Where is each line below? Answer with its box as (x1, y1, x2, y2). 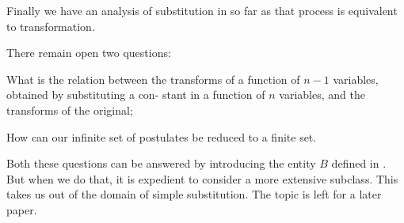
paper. (6, 201, 37, 217)
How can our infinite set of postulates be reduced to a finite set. (6, 128, 317, 145)
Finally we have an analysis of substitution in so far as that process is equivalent (6, 2, 398, 18)
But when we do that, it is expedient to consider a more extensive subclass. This (6, 170, 398, 187)
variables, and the (279, 86, 365, 103)
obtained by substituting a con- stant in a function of (6, 86, 265, 103)
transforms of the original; (6, 101, 133, 118)
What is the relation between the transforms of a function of (6, 70, 300, 87)
